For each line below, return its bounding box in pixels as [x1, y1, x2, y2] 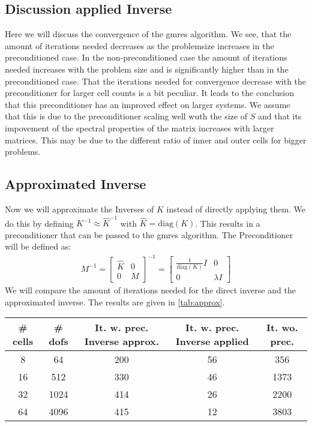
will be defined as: [5, 240, 71, 253]
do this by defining [5, 217, 74, 229]
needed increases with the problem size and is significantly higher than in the [5, 62, 289, 75]
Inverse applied [175, 334, 249, 349]
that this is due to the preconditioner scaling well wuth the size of [5, 110, 248, 122]
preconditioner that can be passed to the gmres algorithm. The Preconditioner [5, 228, 293, 241]
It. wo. [266, 320, 298, 335]
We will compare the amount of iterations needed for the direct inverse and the [5, 284, 296, 296]
